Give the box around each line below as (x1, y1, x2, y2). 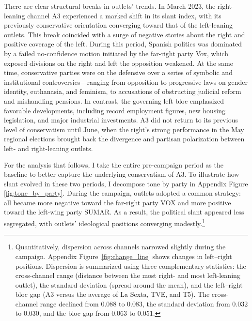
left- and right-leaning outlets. (4, 143, 93, 153)
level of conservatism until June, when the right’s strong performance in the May (4, 124, 244, 134)
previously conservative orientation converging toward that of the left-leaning (4, 20, 233, 30)
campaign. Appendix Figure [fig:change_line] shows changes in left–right (15, 251, 232, 261)
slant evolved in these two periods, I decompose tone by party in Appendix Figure (4, 178, 248, 188)
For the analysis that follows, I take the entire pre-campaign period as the (4, 159, 223, 169)
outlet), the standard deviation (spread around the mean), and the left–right (15, 279, 243, 290)
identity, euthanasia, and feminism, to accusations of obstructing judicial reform (4, 86, 241, 96)
